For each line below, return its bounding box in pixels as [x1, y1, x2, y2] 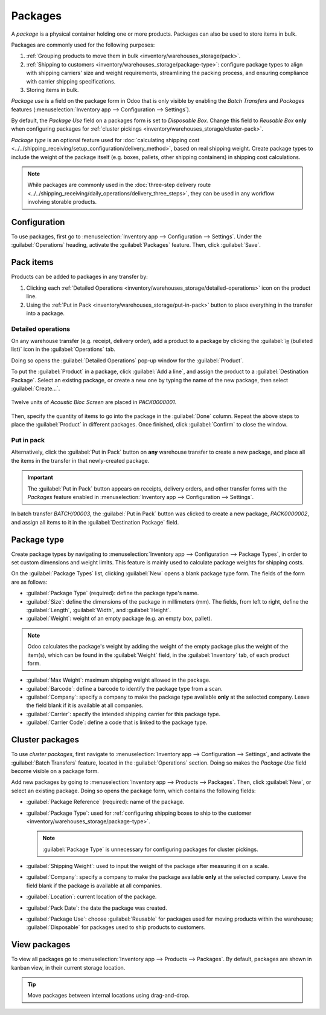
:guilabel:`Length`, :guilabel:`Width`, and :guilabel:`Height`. [26, 606, 171, 613]
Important [27, 474, 54, 481]
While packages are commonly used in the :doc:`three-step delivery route [27, 181, 211, 189]
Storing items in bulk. [26, 86, 79, 93]
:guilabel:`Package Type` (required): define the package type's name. [26, 590, 199, 597]
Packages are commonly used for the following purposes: [11, 41, 155, 48]
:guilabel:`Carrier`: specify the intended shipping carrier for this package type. [26, 710, 221, 717]
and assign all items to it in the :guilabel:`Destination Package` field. [11, 518, 179, 526]
